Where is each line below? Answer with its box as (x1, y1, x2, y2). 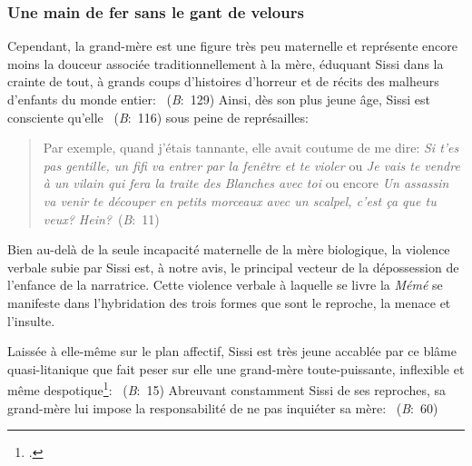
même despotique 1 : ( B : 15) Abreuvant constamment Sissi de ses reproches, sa (7, 378, 447, 399)
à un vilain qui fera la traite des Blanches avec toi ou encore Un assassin (43, 174, 449, 193)
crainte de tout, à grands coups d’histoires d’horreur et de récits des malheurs (7, 72, 439, 91)
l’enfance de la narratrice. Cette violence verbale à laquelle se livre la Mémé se (7, 275, 443, 294)
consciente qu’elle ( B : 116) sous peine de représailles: (7, 107, 309, 126)
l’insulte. (7, 311, 55, 330)
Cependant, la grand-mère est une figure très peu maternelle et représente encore (7, 36, 457, 55)
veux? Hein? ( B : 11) (43, 209, 160, 228)
